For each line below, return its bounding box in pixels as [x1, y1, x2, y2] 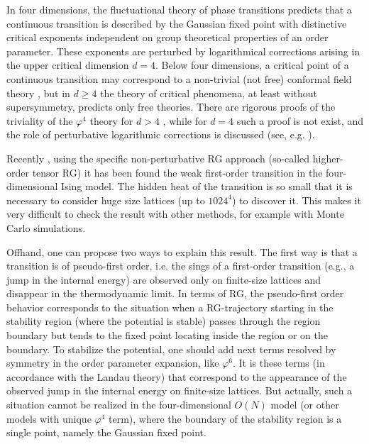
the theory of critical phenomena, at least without [100, 85, 318, 100]
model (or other [270, 397, 339, 412]
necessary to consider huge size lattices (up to [6, 192, 205, 207]
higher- [312, 150, 343, 165]
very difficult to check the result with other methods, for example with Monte [6, 206, 344, 221]
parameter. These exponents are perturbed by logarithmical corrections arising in [6, 43, 360, 58]
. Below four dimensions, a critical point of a [155, 57, 349, 72]
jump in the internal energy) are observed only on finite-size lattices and [6, 272, 321, 287]
